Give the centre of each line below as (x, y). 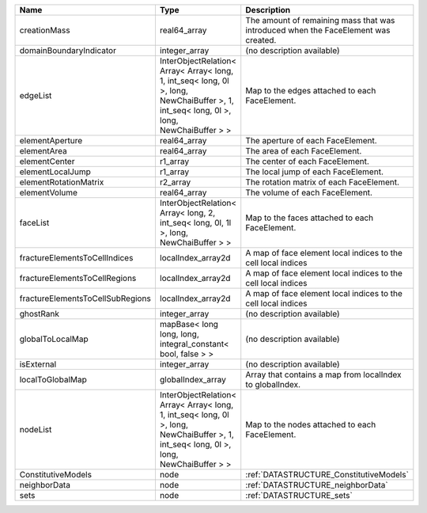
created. (261, 40)
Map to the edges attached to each (311, 91)
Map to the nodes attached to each (311, 425)
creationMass (45, 30)
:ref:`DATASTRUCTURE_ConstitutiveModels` (327, 475)
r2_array (175, 182)
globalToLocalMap (54, 339)
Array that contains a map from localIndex (323, 374)
